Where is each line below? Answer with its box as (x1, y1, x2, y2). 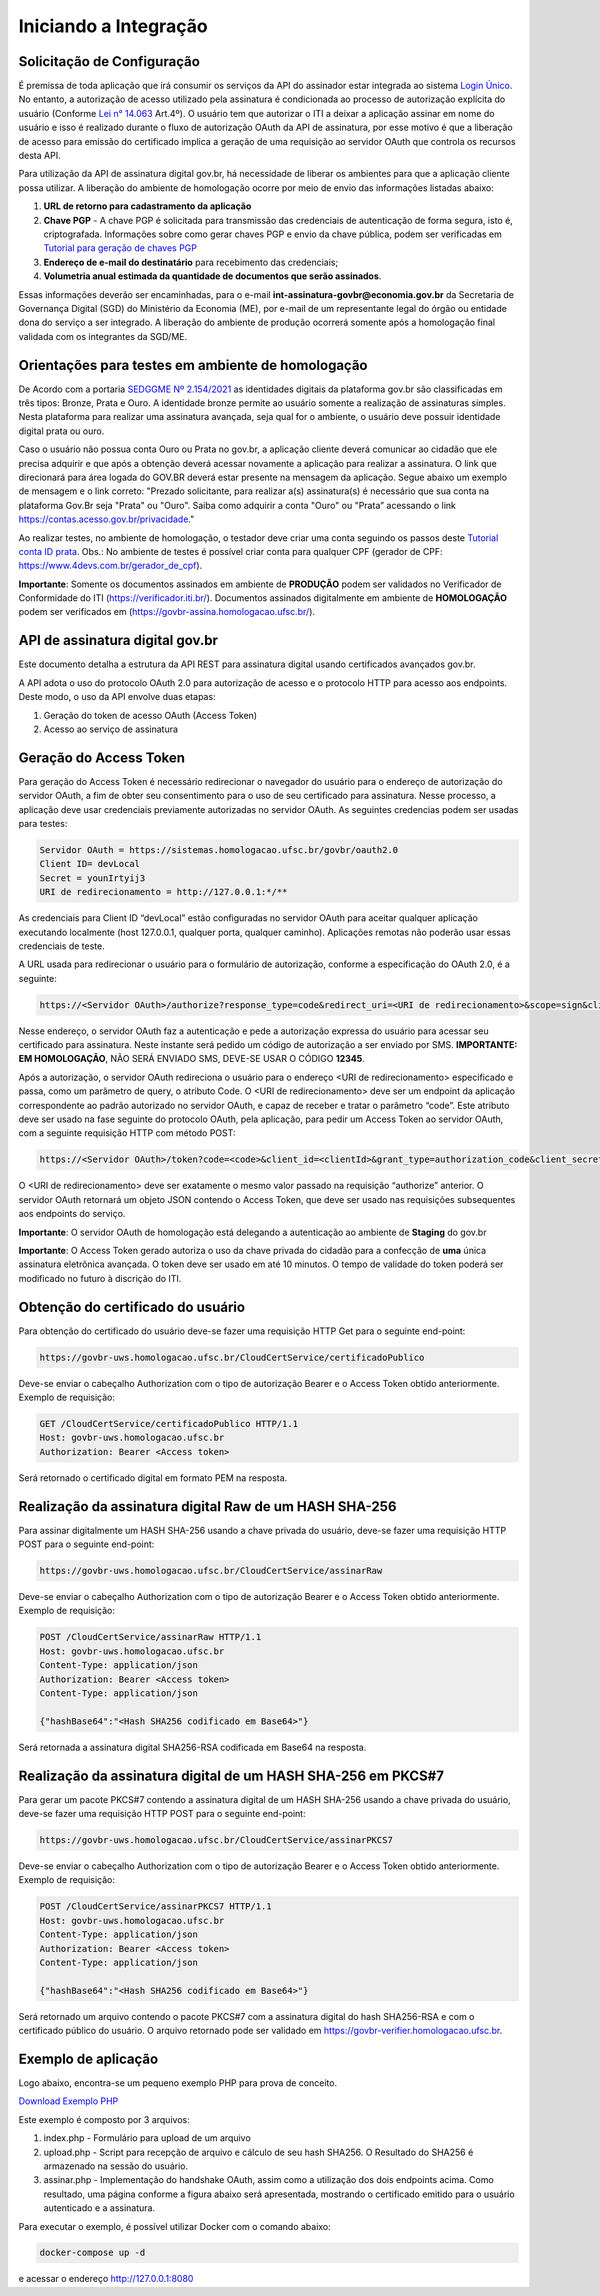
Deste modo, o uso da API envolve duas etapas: (18, 691, 216, 703)
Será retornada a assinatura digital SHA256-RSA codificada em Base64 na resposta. (18, 1741, 367, 1753)
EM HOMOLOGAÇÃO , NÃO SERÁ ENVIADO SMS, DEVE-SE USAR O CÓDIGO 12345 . (18, 1053, 365, 1065)
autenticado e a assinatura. (43, 2202, 155, 2214)
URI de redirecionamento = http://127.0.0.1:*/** (39, 886, 288, 898)
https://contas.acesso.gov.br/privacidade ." (18, 513, 195, 525)
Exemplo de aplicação (18, 2050, 159, 2067)
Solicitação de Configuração (18, 53, 200, 70)
